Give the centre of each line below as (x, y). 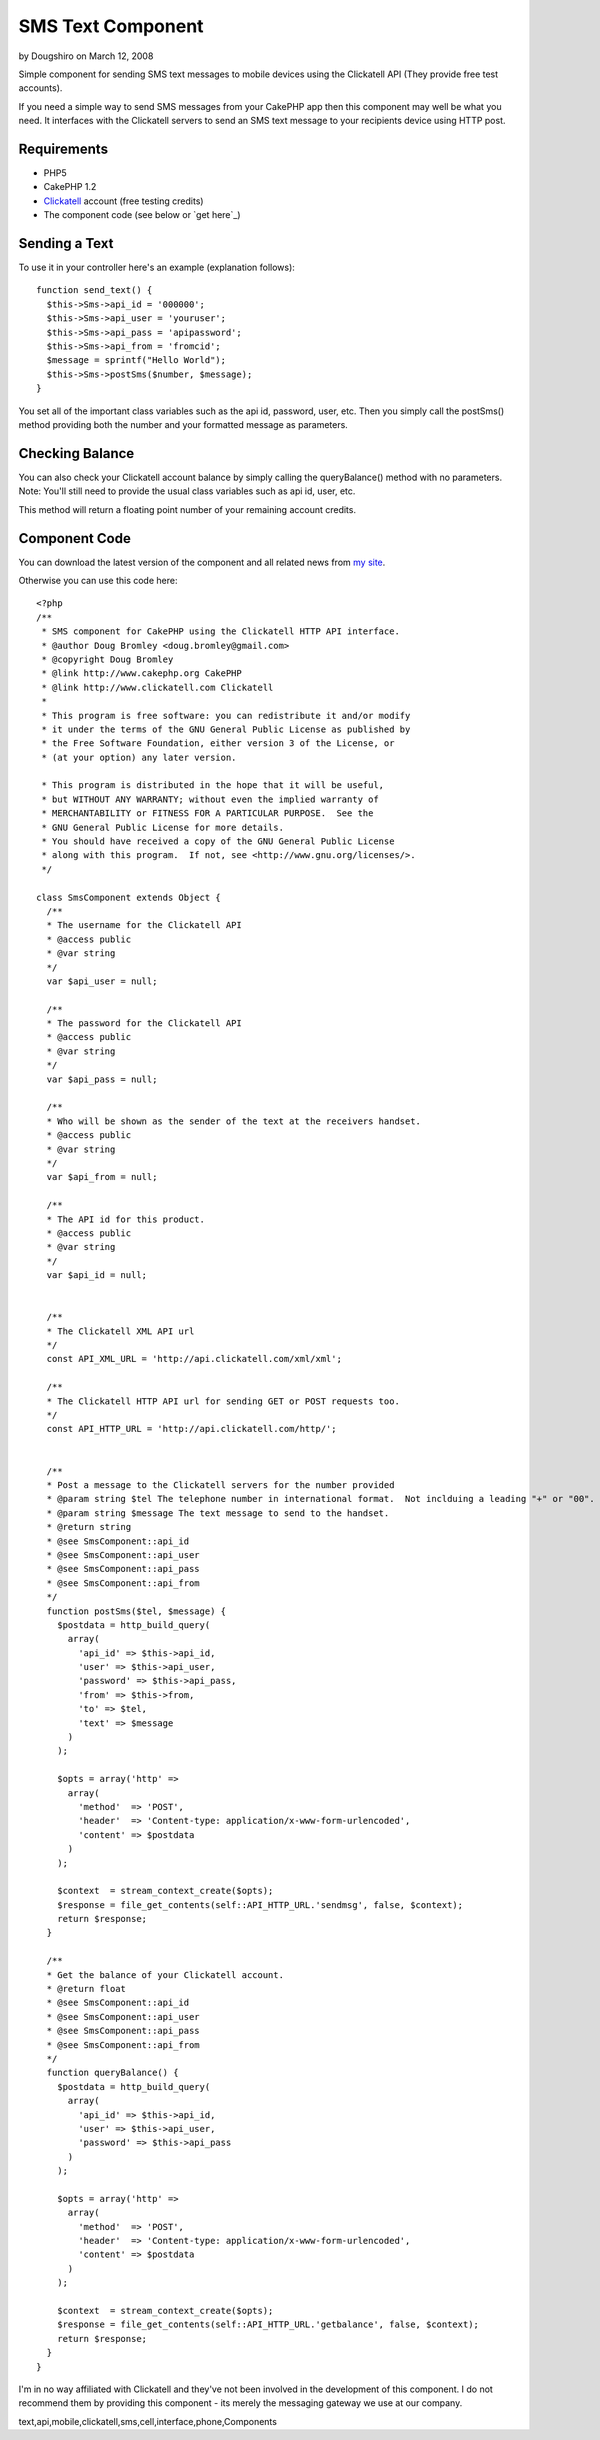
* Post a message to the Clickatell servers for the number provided (220, 1484)
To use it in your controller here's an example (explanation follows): (156, 267)
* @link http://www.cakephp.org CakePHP (141, 673)
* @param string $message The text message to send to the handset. (218, 1513)
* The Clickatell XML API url (120, 1331)
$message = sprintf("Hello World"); (136, 360)
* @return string (89, 1527)
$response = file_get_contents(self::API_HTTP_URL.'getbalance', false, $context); (268, 2324)
